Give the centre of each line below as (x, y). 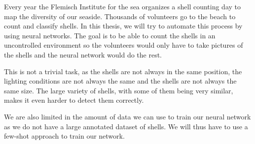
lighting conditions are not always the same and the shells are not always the (120, 81)
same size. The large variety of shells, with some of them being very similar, (119, 90)
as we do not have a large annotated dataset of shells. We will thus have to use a (126, 126)
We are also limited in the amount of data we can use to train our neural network (127, 116)
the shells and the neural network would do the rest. (83, 54)
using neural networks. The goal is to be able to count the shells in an (110, 35)
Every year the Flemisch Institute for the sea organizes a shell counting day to (123, 6)
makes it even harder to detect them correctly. (74, 100)
